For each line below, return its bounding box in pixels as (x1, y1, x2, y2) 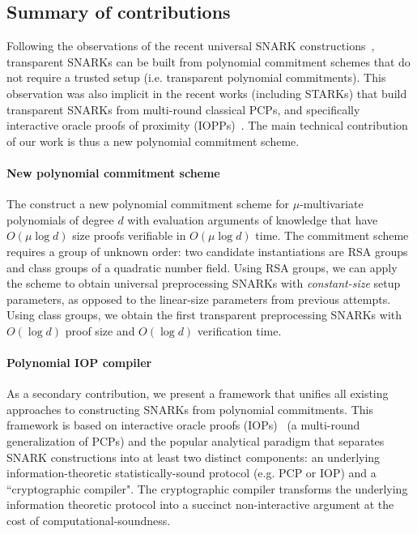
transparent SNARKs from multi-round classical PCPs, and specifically (6, 100, 360, 117)
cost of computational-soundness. (6, 512, 171, 529)
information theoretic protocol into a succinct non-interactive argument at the (6, 496, 394, 513)
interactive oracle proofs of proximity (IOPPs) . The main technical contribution (6, 117, 408, 134)
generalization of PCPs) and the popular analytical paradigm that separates (6, 433, 385, 450)
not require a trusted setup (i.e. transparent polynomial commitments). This (6, 69, 386, 86)
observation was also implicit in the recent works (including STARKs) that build (6, 84, 407, 101)
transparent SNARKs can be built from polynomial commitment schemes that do (6, 53, 411, 70)
